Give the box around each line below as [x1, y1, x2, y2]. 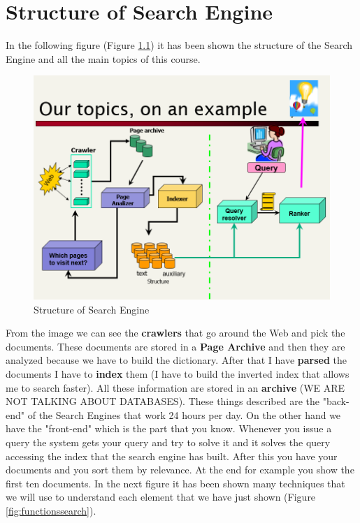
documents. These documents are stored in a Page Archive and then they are [6, 339, 345, 353]
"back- [322, 394, 350, 408]
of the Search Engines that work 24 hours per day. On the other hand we [27, 407, 341, 422]
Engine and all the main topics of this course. [6, 51, 201, 66]
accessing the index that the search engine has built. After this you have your [6, 448, 338, 463]
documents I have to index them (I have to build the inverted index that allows [6, 366, 350, 381]
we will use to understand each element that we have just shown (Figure [6, 489, 316, 504]
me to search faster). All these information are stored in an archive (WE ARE [6, 380, 345, 395]
